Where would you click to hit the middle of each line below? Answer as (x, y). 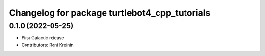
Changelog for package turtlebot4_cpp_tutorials (110, 13)
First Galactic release (43, 38)
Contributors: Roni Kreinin (47, 45)
